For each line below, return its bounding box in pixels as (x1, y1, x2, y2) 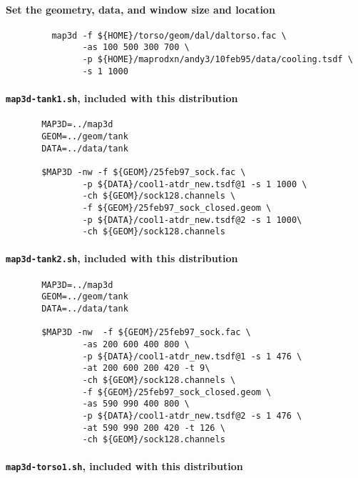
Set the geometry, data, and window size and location (6, 1, 275, 16)
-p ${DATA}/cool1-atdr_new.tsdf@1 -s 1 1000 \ (82, 179, 307, 189)
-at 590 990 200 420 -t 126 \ (82, 422, 225, 433)
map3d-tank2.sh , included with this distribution (6, 251, 238, 266)
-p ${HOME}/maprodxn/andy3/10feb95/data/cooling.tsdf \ (82, 54, 353, 65)
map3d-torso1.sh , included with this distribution (6, 459, 243, 474)
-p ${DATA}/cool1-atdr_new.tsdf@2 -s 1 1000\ (82, 214, 302, 225)
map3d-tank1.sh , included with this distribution (6, 91, 238, 106)
